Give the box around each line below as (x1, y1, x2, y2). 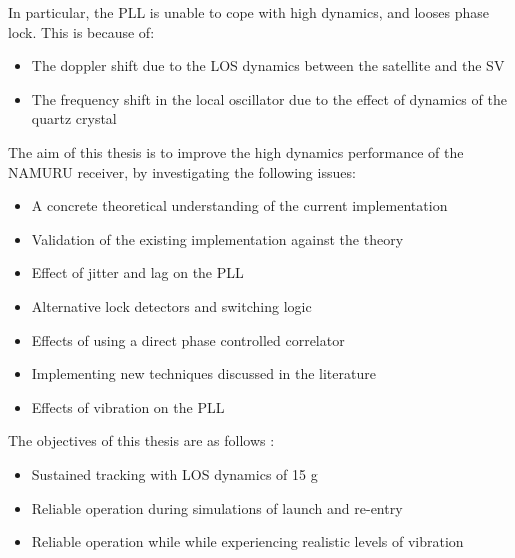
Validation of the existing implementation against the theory (31, 228, 404, 249)
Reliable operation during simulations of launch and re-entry (31, 497, 403, 518)
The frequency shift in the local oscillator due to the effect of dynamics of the (31, 88, 507, 109)
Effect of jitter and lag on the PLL (31, 262, 244, 283)
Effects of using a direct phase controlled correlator (31, 329, 345, 350)
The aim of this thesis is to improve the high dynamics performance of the (8, 141, 464, 162)
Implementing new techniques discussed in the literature (31, 363, 376, 384)
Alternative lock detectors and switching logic (31, 295, 312, 316)
